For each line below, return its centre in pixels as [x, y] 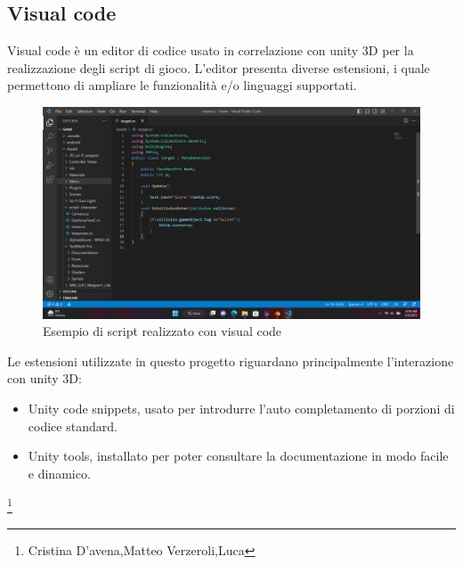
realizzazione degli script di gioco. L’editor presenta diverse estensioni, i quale [219, 67]
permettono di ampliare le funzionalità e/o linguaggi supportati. [182, 85]
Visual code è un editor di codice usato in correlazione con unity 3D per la [211, 50]
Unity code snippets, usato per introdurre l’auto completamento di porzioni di [241, 409]
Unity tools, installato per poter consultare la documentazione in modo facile [238, 456]
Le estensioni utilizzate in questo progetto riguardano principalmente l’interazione [231, 360]
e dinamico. [59, 473]
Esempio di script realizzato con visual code [162, 331]
